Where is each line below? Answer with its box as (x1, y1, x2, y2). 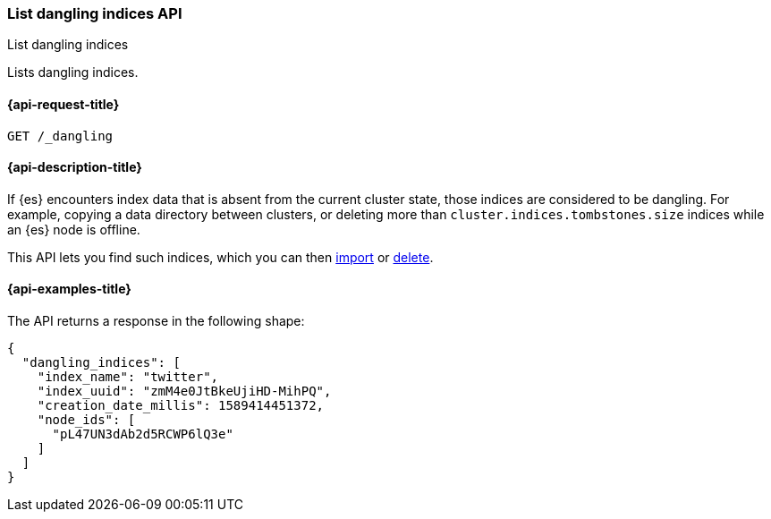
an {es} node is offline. (7, 221, 140, 237)
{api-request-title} (7, 96, 120, 112)
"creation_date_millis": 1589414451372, (37, 398, 325, 413)
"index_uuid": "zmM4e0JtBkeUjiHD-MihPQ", (37, 384, 332, 399)
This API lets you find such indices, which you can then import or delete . (7, 249, 434, 265)
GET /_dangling (7, 128, 114, 143)
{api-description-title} (7, 159, 142, 175)
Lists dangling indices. (7, 64, 139, 81)
